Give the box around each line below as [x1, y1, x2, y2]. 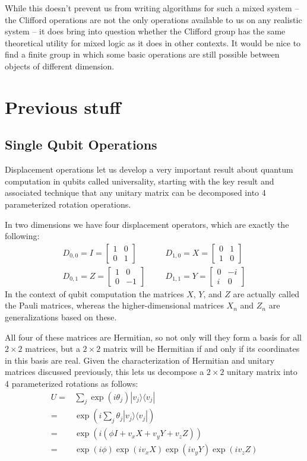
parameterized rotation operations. [5, 198, 131, 210]
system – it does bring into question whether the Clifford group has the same [5, 25, 286, 37]
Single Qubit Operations [5, 135, 157, 154]
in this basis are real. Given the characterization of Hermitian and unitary [5, 354, 275, 366]
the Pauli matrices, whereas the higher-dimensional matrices [5, 299, 224, 311]
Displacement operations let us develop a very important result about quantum [5, 163, 293, 176]
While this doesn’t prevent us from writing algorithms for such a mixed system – [5, 2, 299, 14]
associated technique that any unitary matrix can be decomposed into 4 [5, 186, 266, 199]
